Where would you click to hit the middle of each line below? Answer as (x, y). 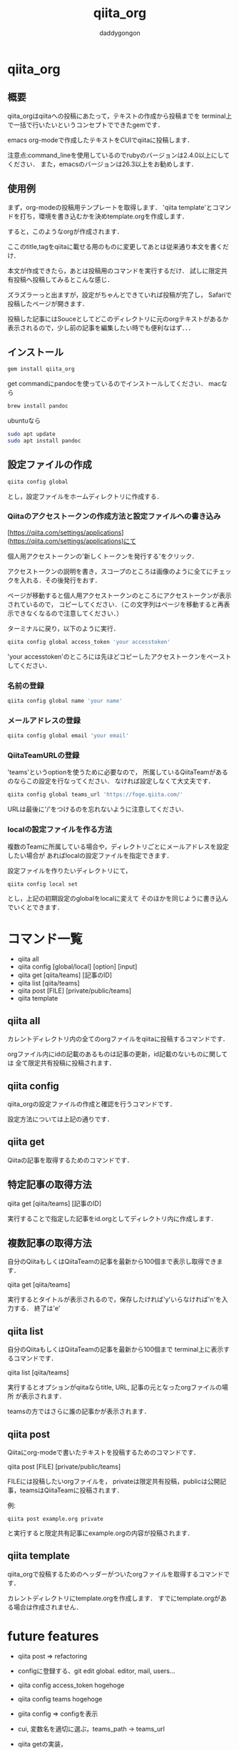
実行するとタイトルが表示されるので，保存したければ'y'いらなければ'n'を (115, 1300)
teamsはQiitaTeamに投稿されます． (71, 1490)
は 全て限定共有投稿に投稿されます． (61, 1063)
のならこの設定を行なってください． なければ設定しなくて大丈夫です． (111, 781)
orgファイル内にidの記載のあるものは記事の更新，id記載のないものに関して (118, 1054)
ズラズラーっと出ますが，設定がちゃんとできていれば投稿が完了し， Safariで (119, 295)
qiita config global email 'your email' (68, 736)
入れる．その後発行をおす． (60, 580)
